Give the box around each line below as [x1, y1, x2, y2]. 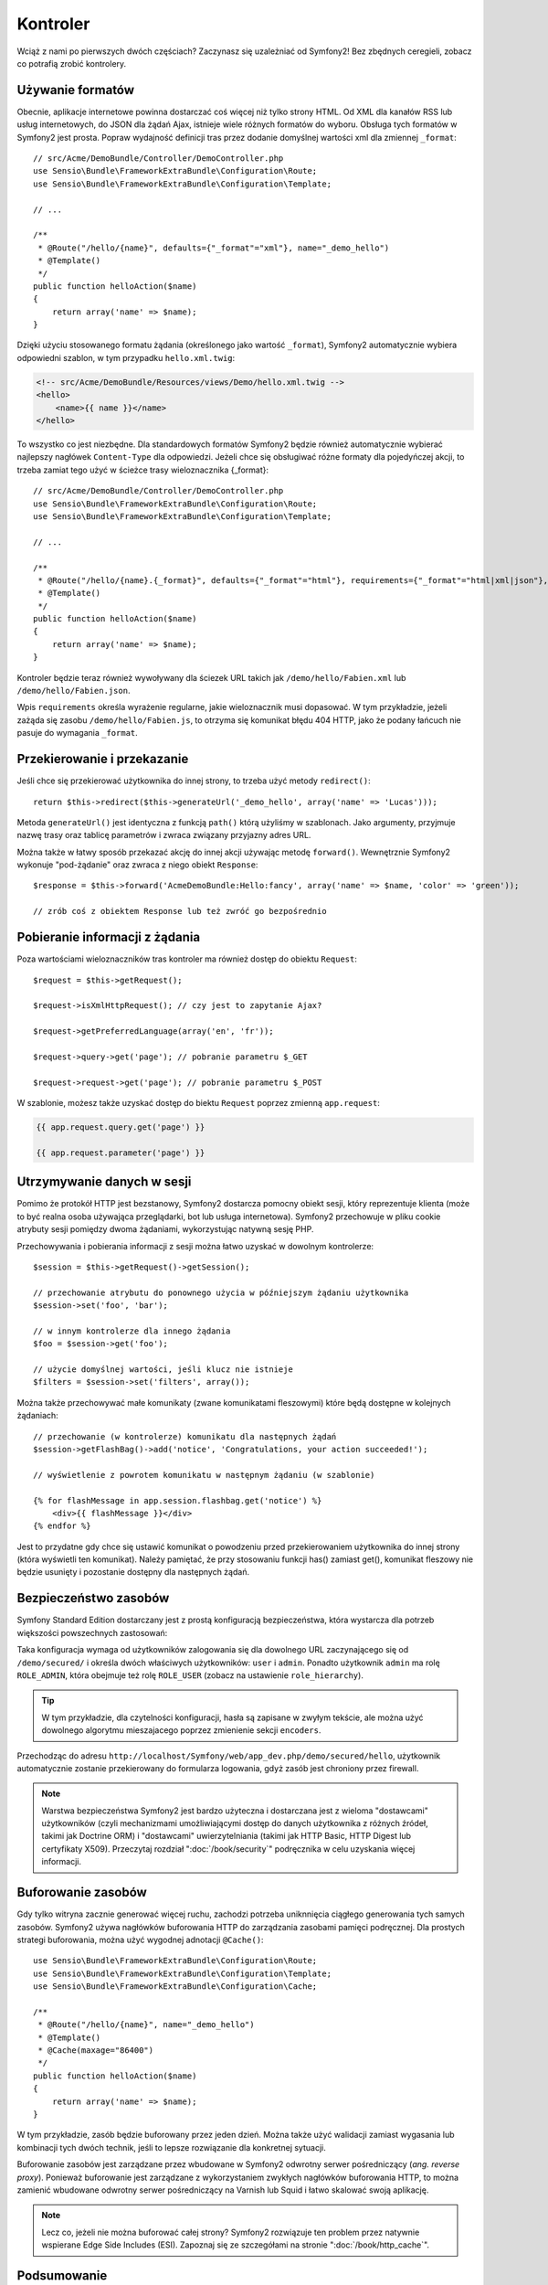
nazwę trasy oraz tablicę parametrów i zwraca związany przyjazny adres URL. [16, 830, 311, 841]
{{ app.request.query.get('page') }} [36, 1122, 205, 1132]
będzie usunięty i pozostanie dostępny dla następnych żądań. [16, 1567, 250, 1578]
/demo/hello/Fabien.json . [16, 685, 131, 696]
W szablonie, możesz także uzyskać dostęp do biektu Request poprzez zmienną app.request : [16, 1098, 381, 1109]
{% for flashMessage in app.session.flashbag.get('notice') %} [33, 1495, 322, 1505]
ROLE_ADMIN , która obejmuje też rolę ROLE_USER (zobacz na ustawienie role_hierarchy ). [16, 1669, 364, 1681]
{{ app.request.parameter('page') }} [36, 1147, 205, 1158]
